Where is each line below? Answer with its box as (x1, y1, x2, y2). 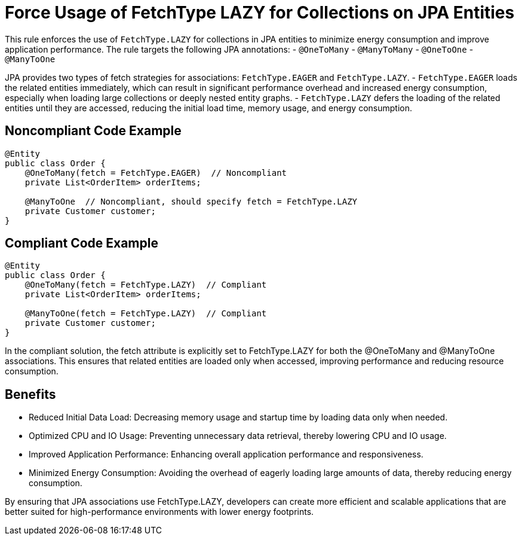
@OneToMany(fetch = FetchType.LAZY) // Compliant (24, 280, 267, 290)
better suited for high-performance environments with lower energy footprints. (5, 507, 314, 517)
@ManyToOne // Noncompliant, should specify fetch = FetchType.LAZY (24, 196, 358, 206)
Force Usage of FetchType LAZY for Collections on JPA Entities (5, 2, 515, 23)
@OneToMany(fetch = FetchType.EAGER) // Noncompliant (24, 167, 287, 178)
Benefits (5, 386, 56, 402)
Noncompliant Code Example (5, 123, 182, 139)
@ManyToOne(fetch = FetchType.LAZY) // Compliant (24, 309, 267, 319)
